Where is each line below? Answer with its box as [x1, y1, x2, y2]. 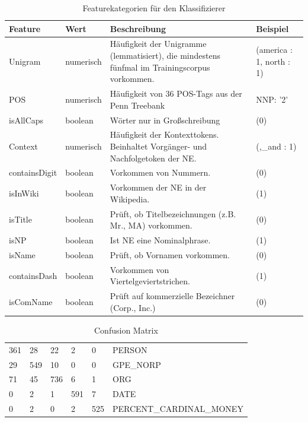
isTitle [9, 213, 32, 226]
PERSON [113, 343, 147, 356]
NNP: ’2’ [256, 93, 288, 105]
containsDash [9, 269, 57, 281]
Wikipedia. [110, 192, 150, 205]
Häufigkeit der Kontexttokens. [110, 128, 219, 141]
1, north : [256, 55, 290, 67]
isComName [9, 296, 53, 308]
